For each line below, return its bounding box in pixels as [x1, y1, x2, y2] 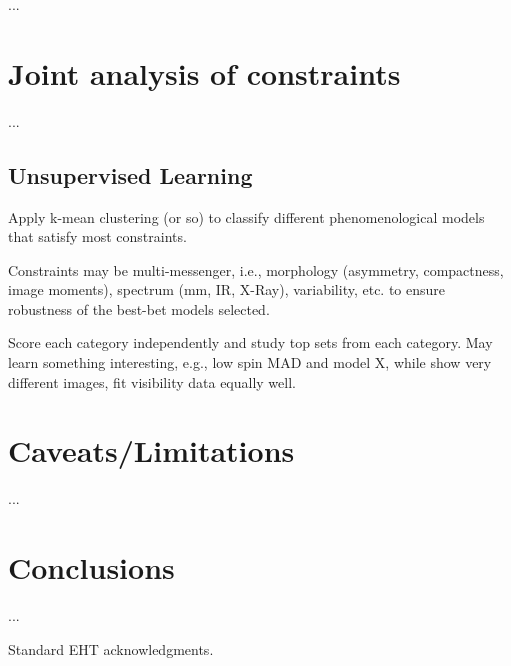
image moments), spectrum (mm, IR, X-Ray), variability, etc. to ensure [8, 279, 446, 300]
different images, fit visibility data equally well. [8, 371, 296, 392]
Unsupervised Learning [8, 159, 253, 190]
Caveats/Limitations [8, 430, 295, 471]
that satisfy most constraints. [8, 226, 187, 247]
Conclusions [8, 547, 175, 588]
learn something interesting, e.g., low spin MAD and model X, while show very [8, 352, 492, 373]
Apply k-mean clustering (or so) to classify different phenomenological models [8, 206, 485, 227]
